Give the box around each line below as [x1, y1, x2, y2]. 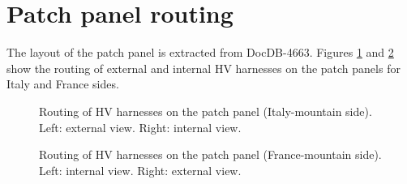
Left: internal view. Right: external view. [39, 161, 242, 178]
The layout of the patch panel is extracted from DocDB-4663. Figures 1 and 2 [6, 44, 394, 61]
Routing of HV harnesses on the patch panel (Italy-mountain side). [39, 102, 372, 119]
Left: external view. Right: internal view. [39, 118, 242, 135]
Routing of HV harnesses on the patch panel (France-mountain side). [39, 146, 382, 163]
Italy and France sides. [6, 75, 119, 92]
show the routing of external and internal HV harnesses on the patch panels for [6, 59, 401, 76]
